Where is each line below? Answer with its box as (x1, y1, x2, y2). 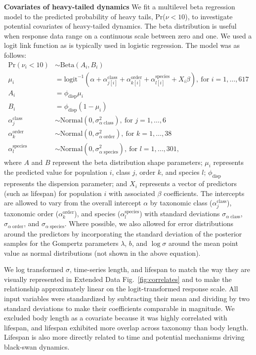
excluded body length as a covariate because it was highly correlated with (4, 313, 227, 323)
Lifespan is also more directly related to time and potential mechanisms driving (4, 332, 245, 342)
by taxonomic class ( (150, 197, 213, 208)
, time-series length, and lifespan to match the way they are (70, 264, 251, 275)
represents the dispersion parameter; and (4, 178, 128, 189)
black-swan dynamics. (4, 342, 70, 352)
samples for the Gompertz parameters (4, 238, 119, 248)
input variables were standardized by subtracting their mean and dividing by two (4, 293, 250, 304)
